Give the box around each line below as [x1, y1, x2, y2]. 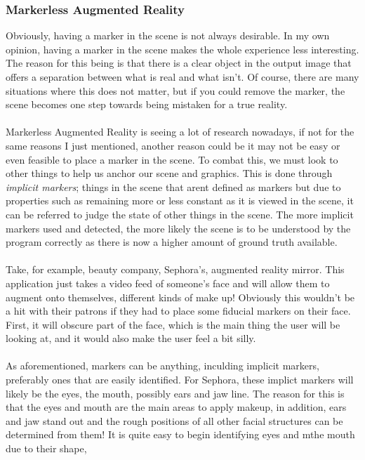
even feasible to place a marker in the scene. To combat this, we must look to [6, 152, 338, 166]
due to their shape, [6, 441, 87, 456]
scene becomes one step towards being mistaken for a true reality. [6, 97, 288, 112]
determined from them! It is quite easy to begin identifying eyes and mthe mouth [6, 427, 355, 442]
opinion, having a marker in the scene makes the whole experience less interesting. [6, 41, 359, 56]
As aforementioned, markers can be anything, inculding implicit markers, [6, 358, 319, 373]
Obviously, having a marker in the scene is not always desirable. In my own [6, 28, 330, 43]
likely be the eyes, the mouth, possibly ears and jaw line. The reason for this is [6, 386, 345, 400]
